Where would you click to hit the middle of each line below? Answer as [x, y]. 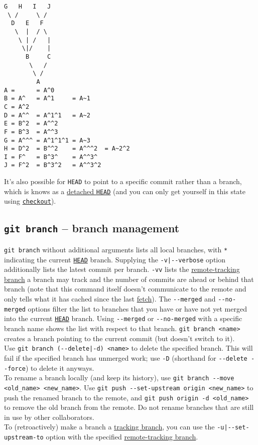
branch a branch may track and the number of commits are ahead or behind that [129, 279]
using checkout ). [30, 201]
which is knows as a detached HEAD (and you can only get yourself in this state [125, 191]
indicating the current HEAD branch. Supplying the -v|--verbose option [115, 259]
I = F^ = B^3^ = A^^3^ [51, 157]
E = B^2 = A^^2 [31, 124]
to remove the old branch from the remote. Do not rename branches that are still [129, 407]
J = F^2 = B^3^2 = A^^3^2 [53, 165]
